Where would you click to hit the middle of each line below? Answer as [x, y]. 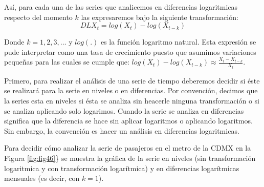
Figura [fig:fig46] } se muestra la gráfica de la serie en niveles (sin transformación [130, 158]
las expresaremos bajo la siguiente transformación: [160, 17]
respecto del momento [38, 17]
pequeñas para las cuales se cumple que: [67, 62]
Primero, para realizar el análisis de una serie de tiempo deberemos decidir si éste [132, 80]
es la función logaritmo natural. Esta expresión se [178, 42]
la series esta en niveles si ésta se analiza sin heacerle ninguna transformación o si [132, 101]
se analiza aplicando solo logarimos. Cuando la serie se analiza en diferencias [124, 110]
